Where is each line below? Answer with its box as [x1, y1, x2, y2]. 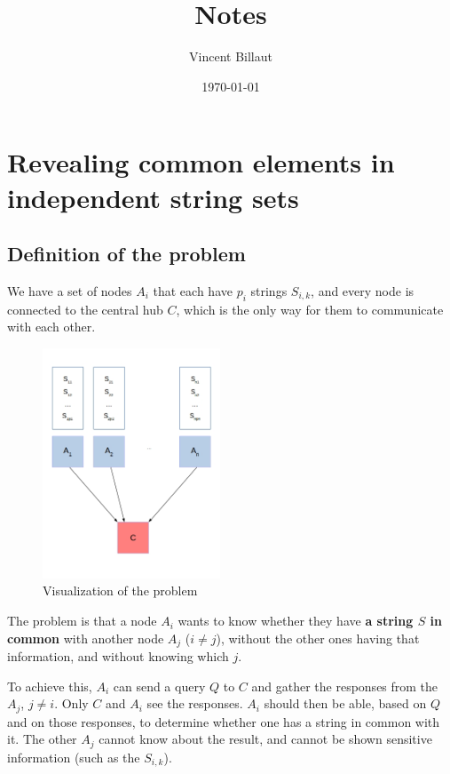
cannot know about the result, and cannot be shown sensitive [99, 730, 432, 748]
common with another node [7, 628, 164, 647]
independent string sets [7, 179, 299, 215]
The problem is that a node [7, 611, 157, 630]
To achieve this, [7, 676, 92, 695]
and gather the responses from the [251, 676, 438, 695]
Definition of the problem [7, 240, 246, 267]
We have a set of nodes [7, 281, 132, 299]
